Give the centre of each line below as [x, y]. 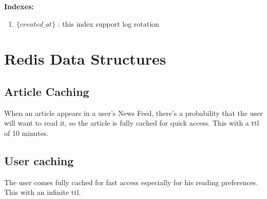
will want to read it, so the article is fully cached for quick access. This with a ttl [132, 123]
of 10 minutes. [26, 133]
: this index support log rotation [108, 23]
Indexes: [19, 6]
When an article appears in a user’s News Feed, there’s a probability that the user [133, 113]
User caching [39, 160]
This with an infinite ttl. [43, 192]
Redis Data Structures [85, 59]
